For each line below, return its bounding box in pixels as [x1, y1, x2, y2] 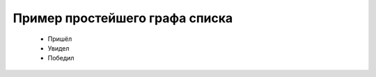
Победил [47, 54, 75, 62]
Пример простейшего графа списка [13, 10, 233, 26]
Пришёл [47, 35, 72, 43]
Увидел [47, 44, 70, 52]
